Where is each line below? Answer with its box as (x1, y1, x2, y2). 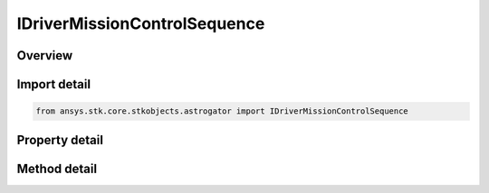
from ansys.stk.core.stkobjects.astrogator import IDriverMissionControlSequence (35, 106, 409, 116)
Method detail (16, 161, 98, 176)
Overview (16, 48, 73, 63)
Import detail (16, 77, 91, 92)
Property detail (16, 132, 104, 148)
